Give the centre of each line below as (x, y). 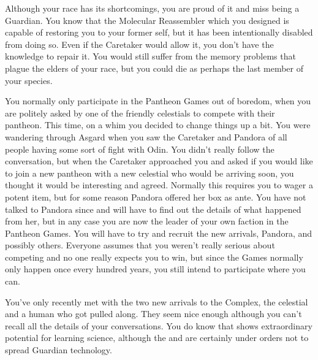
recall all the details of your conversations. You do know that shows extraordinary (159, 325)
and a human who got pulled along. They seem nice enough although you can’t (153, 314)
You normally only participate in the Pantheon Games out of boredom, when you (158, 101)
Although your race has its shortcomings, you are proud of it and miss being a (152, 8)
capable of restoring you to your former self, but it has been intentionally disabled (159, 32)
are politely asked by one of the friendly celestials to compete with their (140, 113)
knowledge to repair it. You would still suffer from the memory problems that (150, 56)
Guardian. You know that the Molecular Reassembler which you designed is (147, 20)
